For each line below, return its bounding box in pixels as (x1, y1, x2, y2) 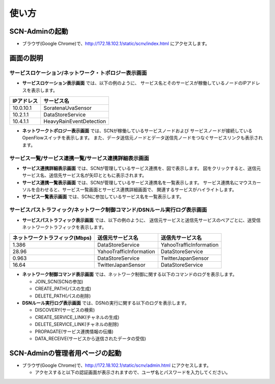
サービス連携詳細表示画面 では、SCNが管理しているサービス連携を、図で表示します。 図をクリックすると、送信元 (22, 165, 261, 171)
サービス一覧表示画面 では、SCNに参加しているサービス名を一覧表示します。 (22, 194, 184, 200)
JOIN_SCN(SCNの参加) (35, 278, 84, 285)
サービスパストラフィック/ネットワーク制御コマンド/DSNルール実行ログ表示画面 (9, 206, 207, 213)
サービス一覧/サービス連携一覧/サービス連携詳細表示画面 (9, 154, 150, 161)
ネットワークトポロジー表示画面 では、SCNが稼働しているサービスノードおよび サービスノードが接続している (22, 128, 253, 133)
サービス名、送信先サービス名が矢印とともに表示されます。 (22, 172, 147, 178)
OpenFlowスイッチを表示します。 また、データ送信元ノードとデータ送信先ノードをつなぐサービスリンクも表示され (22, 135, 263, 141)
